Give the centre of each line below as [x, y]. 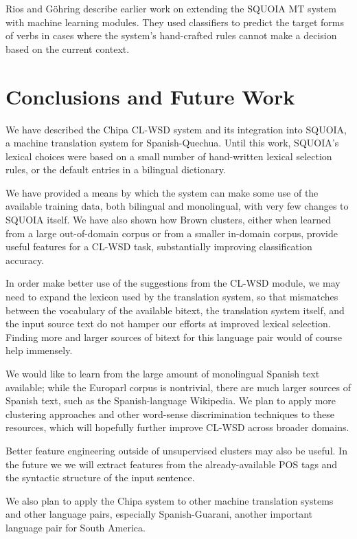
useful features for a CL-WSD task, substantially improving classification [159, 246]
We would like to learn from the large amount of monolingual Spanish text [163, 373]
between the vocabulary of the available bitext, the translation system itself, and [175, 310]
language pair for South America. [76, 527]
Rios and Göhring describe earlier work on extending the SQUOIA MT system [171, 8]
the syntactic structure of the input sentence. [100, 477]
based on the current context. [68, 48]
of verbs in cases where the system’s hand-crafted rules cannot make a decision [171, 35]
